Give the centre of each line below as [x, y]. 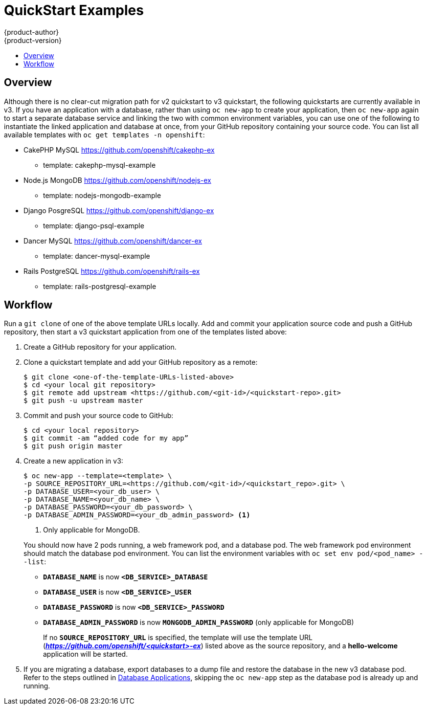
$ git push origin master [73, 446]
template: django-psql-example [94, 225]
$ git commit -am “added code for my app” [106, 438]
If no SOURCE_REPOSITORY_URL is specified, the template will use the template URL [178, 638]
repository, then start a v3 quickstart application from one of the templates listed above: [146, 332]
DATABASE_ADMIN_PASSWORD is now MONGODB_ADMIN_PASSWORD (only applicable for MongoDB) [199, 622]
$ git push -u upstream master [83, 401]
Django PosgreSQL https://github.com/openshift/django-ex [119, 210]
